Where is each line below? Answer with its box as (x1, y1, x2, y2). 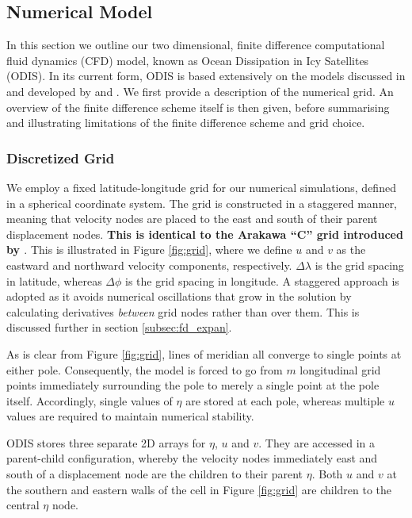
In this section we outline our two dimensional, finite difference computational (6, 36, 385, 53)
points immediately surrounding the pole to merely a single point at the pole (6, 377, 380, 393)
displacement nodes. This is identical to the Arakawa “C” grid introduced (6, 225, 403, 242)
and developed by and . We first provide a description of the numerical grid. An (6, 82, 394, 99)
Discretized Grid (6, 148, 115, 167)
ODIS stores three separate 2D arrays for (6, 434, 206, 451)
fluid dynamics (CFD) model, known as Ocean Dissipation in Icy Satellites (6, 52, 369, 68)
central (6, 497, 40, 513)
